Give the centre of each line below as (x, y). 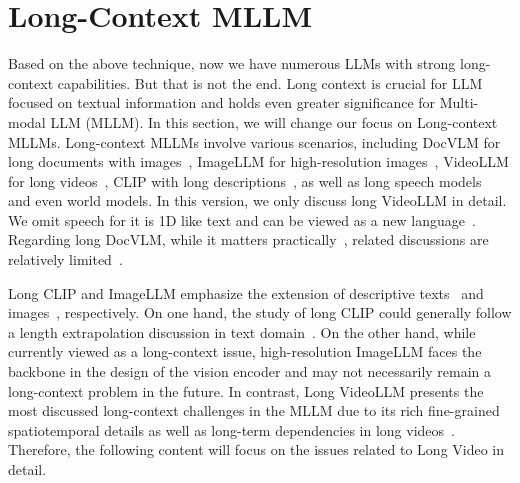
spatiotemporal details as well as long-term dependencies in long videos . (231, 429)
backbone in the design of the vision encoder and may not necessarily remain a (250, 371)
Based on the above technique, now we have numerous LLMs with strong (232, 63)
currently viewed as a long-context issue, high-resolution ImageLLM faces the (245, 351)
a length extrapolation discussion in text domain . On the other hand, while (242, 331)
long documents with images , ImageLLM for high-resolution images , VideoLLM (258, 161)
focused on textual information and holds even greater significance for (222, 102)
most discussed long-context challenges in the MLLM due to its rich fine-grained (254, 410)
